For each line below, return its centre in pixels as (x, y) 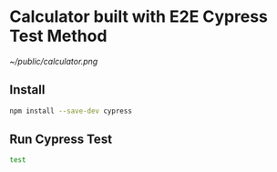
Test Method (58, 36)
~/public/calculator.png (54, 61)
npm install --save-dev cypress (71, 111)
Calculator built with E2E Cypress (139, 17)
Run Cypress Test (61, 140)
